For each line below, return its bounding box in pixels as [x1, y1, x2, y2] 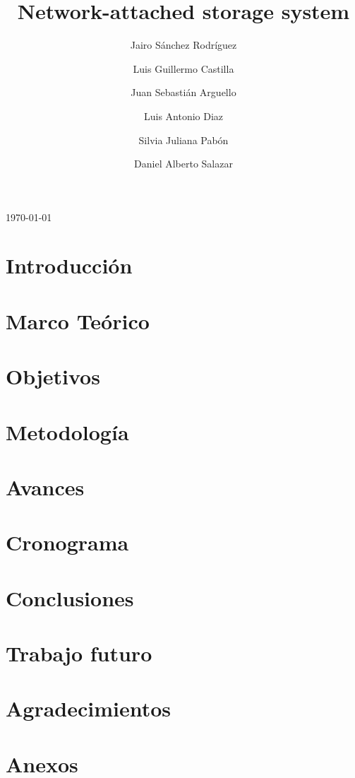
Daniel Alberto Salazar [134, 156, 233, 171]
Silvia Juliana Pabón [138, 132, 229, 147]
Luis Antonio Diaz [143, 108, 224, 123]
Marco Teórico [6, 306, 150, 335]
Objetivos [6, 362, 100, 391]
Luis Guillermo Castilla [133, 61, 234, 76]
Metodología [6, 417, 129, 446]
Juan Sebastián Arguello [131, 85, 236, 100]
